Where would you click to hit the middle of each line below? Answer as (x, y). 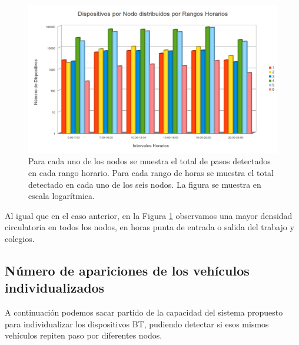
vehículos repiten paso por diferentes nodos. (84, 335)
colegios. (20, 238)
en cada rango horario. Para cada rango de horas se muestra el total (151, 172)
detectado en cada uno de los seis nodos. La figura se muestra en (145, 184)
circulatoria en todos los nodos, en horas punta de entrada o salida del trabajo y (149, 227)
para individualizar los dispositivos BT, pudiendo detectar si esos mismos (137, 324)
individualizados (55, 288)
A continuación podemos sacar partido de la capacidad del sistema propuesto (144, 312)
